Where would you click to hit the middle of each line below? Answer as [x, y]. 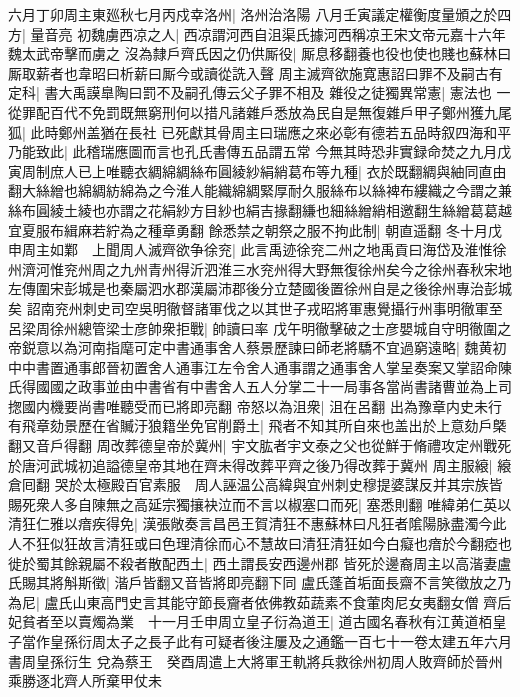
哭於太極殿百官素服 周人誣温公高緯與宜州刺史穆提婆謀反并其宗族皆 [278, 484]
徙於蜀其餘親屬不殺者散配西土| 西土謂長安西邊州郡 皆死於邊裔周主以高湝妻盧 [260, 562]
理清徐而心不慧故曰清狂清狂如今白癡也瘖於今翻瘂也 [343, 543]
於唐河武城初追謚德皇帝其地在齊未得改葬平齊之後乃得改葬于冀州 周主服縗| [250, 464]
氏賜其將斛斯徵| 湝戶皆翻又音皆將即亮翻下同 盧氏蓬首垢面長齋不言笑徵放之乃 [260, 582]
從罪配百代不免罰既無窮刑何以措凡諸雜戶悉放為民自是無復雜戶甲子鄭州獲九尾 [260, 111]
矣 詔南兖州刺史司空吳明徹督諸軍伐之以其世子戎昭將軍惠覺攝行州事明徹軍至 [255, 307]
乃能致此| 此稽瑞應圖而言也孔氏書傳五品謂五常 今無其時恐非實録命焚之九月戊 [260, 151]
